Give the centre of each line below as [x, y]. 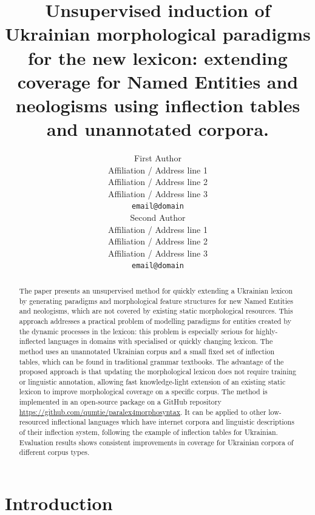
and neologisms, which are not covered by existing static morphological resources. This [156, 311]
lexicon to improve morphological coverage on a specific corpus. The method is [143, 392]
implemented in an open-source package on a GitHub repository [120, 402]
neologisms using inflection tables [158, 105]
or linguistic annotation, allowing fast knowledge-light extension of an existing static [152, 381]
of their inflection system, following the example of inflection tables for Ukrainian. [148, 432]
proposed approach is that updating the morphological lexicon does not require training [158, 372]
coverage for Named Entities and [158, 81]
